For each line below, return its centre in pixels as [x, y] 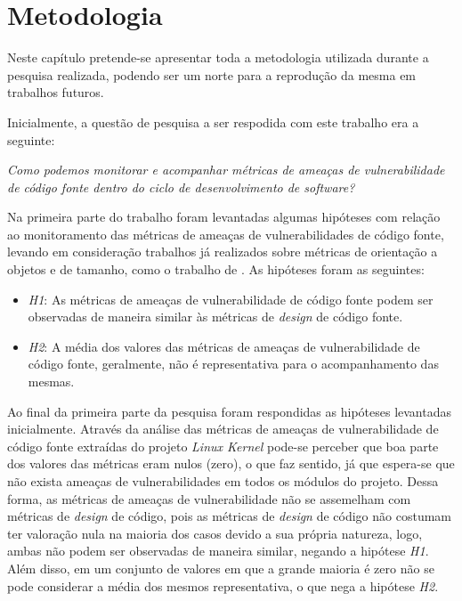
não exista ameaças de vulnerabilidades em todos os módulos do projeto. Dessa [223, 481]
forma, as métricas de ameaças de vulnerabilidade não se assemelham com [209, 498]
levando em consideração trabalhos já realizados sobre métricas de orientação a [223, 252]
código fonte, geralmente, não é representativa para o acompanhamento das [233, 364]
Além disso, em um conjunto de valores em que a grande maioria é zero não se [221, 568]
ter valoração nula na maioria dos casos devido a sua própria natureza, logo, [215, 533]
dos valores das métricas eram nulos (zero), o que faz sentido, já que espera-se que [231, 463]
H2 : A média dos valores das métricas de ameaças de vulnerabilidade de [224, 346]
